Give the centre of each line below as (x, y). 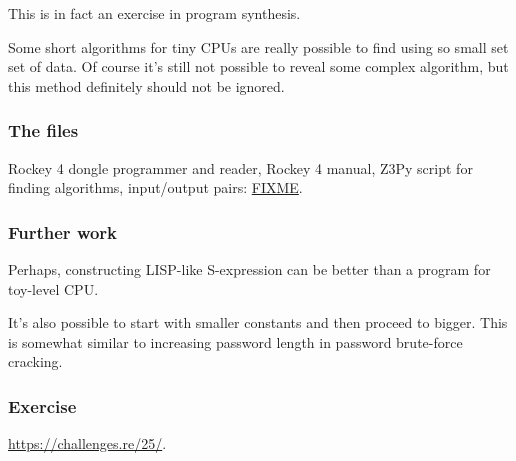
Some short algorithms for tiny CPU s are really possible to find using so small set (258, 46)
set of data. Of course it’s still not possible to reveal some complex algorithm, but (258, 66)
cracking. (35, 361)
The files (43, 130)
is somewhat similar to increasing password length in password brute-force (235, 341)
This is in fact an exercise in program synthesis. (154, 13)
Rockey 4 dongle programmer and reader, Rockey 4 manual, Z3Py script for (240, 167)
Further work (63, 231)
